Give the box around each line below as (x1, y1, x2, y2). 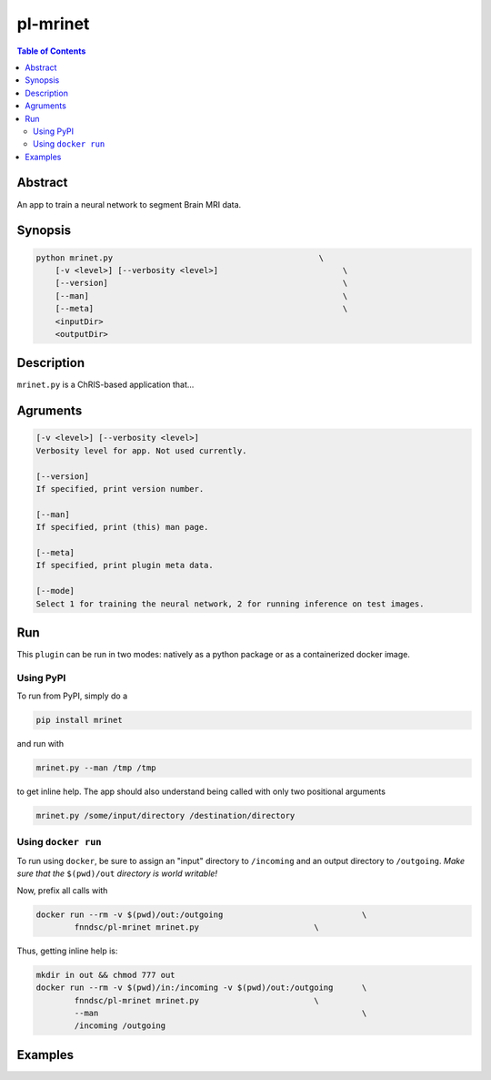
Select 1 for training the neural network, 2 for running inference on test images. (35, 598, 425, 609)
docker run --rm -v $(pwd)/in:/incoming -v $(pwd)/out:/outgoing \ (35, 983, 367, 993)
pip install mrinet (35, 715, 123, 726)
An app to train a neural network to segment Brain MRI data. (16, 199, 242, 209)
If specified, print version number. (35, 484, 205, 494)
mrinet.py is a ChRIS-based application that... (16, 379, 195, 391)
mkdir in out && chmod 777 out (35, 970, 176, 980)
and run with (16, 739, 65, 749)
